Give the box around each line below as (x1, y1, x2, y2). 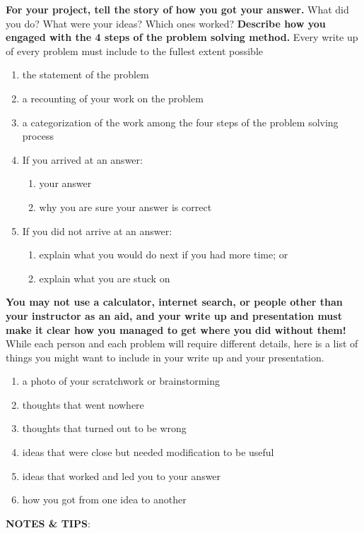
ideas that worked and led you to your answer (22, 468, 221, 483)
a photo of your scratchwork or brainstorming (22, 373, 221, 388)
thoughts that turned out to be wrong (22, 421, 187, 436)
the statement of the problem (22, 67, 149, 82)
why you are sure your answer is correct (39, 199, 212, 214)
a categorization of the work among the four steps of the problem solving (22, 114, 339, 129)
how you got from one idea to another (22, 492, 187, 507)
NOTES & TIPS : (6, 515, 90, 530)
